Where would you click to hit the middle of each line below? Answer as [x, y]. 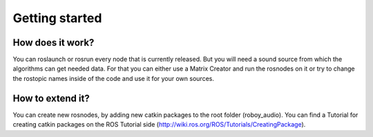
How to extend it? [51, 98]
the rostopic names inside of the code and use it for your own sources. [113, 78]
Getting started [57, 18]
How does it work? [54, 43]
